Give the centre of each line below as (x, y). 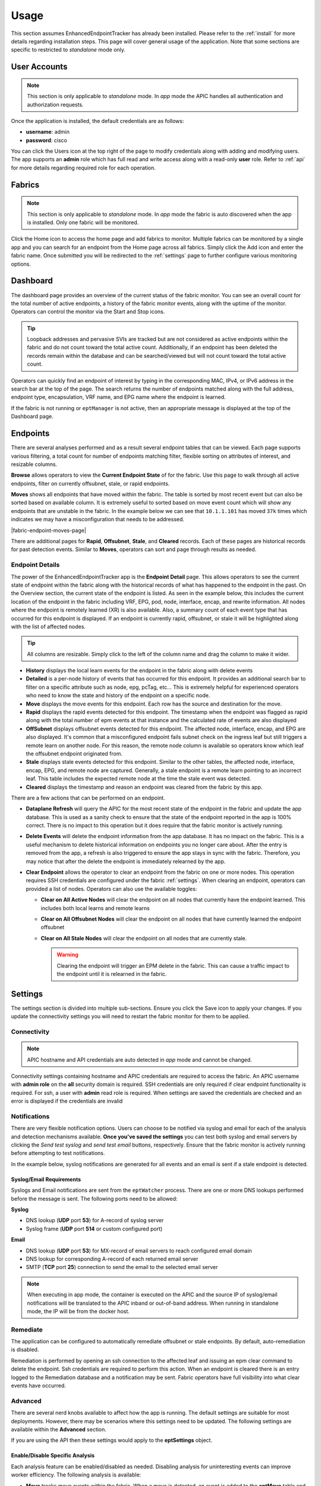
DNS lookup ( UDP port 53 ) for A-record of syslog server (95, 1220)
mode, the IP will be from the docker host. (78, 1311)
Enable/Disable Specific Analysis (53, 1456)
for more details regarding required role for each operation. (83, 168)
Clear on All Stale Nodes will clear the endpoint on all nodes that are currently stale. (144, 938)
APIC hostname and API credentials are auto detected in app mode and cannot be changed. (139, 1060)
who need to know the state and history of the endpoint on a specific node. (118, 695)
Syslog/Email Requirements (46, 1179)
